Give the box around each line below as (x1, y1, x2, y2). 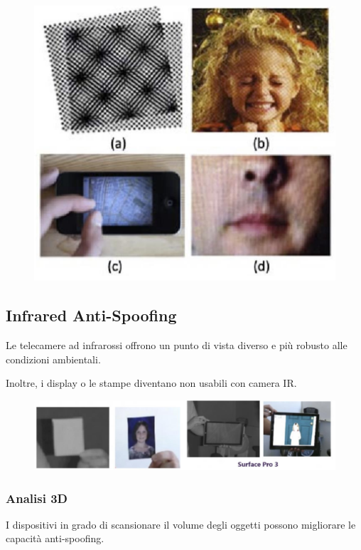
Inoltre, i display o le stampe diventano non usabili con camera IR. (6, 375, 297, 390)
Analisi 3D (6, 489, 68, 507)
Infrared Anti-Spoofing (6, 304, 177, 326)
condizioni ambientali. (6, 351, 101, 366)
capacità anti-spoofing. (6, 531, 104, 546)
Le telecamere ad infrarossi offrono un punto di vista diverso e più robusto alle (6, 338, 347, 353)
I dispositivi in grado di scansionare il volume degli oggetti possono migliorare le (6, 517, 356, 531)
